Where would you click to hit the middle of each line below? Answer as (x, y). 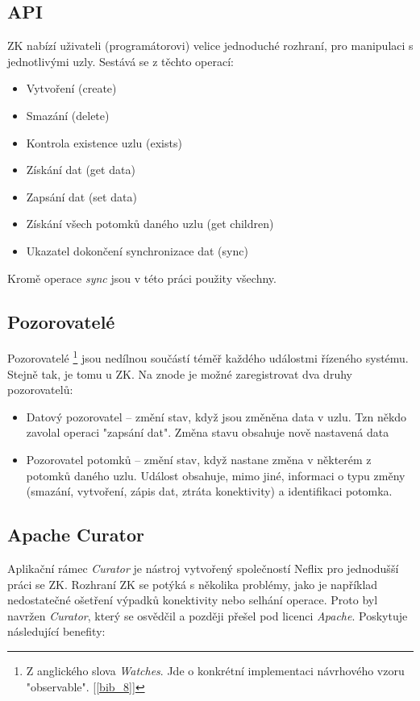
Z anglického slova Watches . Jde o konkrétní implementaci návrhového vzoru (215, 670)
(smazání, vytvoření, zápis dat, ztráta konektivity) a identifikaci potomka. (209, 491)
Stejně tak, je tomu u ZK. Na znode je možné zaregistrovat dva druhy (180, 373)
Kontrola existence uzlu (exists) (104, 142)
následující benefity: (56, 631)
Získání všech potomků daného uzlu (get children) (150, 224)
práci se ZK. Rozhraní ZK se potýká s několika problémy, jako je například (193, 584)
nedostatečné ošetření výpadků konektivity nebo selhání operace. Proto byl (193, 600)
